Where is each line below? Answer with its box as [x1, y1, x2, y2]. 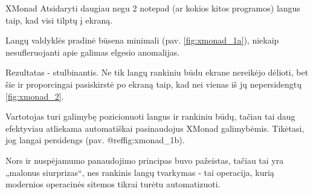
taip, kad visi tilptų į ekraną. [5, 13, 113, 26]
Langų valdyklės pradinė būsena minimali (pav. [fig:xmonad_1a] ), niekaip [5, 34, 279, 47]
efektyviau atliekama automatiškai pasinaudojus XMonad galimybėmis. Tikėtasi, [5, 121, 305, 134]
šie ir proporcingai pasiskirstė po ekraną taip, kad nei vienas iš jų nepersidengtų [5, 77, 302, 90]
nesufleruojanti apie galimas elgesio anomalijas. [5, 45, 180, 58]
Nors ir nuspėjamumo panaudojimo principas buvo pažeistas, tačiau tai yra [5, 154, 284, 166]
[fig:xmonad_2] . [5, 89, 64, 102]
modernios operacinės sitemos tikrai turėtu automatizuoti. [5, 178, 221, 190]
